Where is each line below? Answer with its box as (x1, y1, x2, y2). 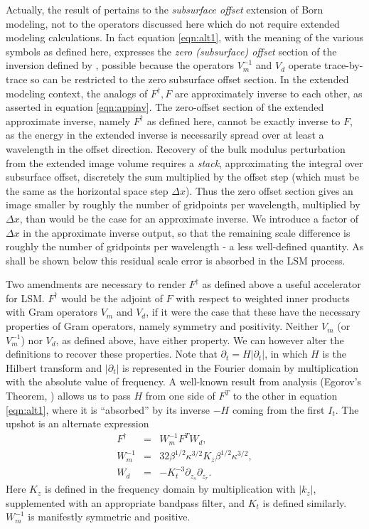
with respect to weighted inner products (176, 290, 350, 305)
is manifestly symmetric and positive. (28, 509, 191, 524)
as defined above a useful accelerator (202, 277, 361, 292)
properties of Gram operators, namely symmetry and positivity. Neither (6, 319, 319, 333)
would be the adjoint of (61, 290, 163, 305)
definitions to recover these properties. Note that (6, 346, 218, 361)
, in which (264, 346, 308, 361)
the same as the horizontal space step (6, 183, 169, 198)
